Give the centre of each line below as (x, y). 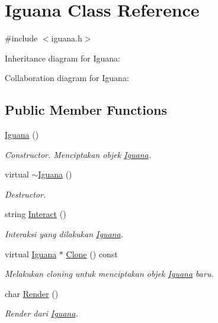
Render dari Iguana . (41, 313)
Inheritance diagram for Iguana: (62, 58)
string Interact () (36, 214)
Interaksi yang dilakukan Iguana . (64, 234)
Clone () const (92, 253)
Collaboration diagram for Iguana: (67, 78)
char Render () (32, 293)
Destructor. (25, 194)
